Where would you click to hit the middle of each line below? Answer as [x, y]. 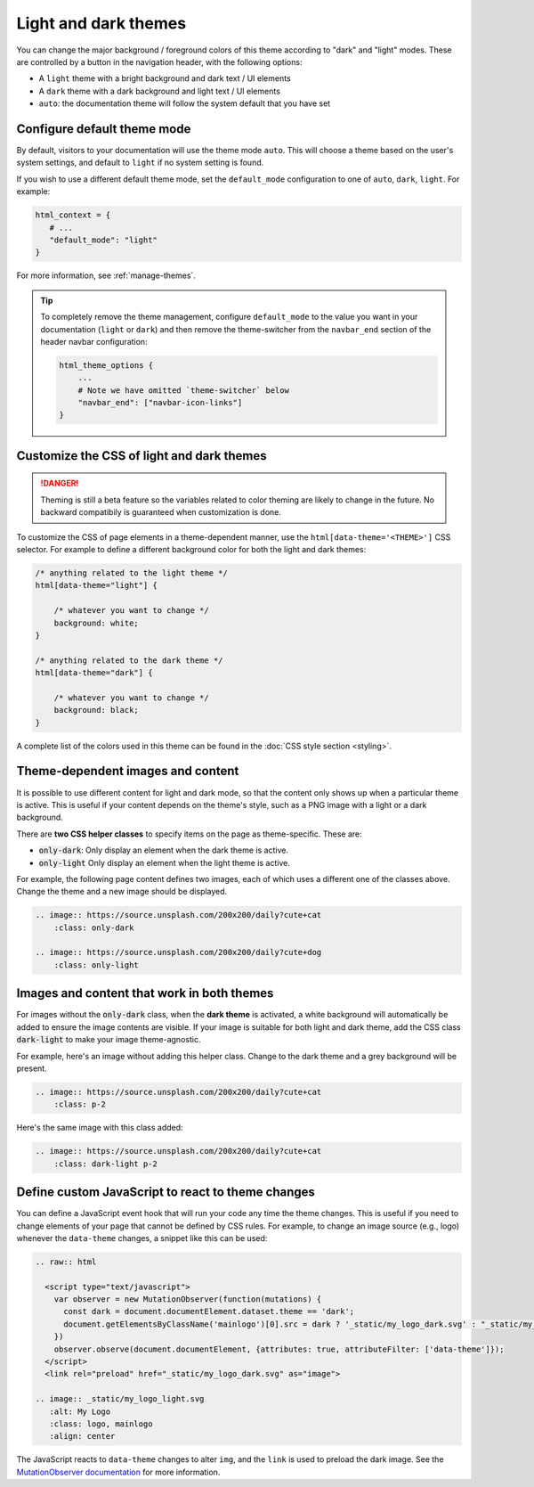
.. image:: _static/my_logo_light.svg [120, 1399]
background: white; [97, 623]
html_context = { [73, 215]
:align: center [82, 1436]
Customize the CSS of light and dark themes [142, 456]
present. [32, 1068]
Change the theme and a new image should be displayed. [122, 892]
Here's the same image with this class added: [100, 1128]
